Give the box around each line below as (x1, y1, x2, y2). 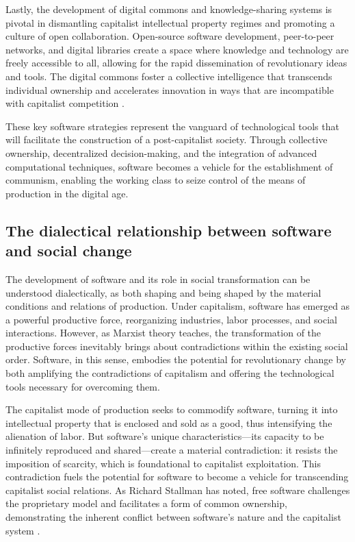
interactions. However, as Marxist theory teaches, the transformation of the (5, 325, 321, 340)
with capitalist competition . (5, 96, 124, 110)
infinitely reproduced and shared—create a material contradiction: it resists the (5, 443, 338, 457)
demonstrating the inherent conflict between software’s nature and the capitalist (5, 510, 341, 523)
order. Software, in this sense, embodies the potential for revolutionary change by (5, 352, 346, 367)
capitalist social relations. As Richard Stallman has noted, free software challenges (5, 482, 350, 497)
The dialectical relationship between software (5, 219, 332, 241)
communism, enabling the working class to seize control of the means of (5, 173, 306, 187)
